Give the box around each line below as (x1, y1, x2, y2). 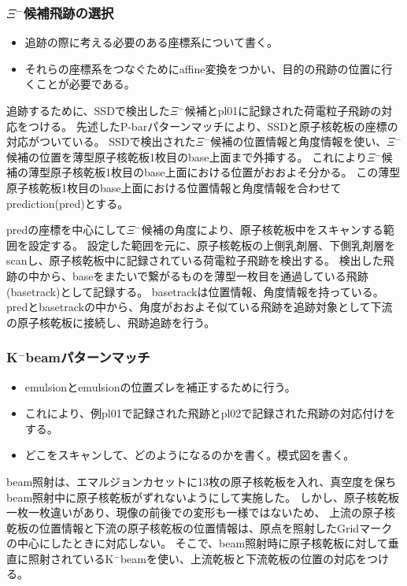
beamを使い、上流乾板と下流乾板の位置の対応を (120, 550, 367, 566)
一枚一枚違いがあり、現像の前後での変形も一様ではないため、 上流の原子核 (6, 504, 396, 521)
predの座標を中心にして (6, 221, 127, 238)
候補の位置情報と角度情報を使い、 (210, 133, 387, 150)
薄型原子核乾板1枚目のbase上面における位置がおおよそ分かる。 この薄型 (28, 164, 401, 180)
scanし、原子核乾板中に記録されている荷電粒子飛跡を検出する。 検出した (6, 252, 383, 269)
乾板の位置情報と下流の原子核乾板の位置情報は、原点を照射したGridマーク (6, 519, 393, 536)
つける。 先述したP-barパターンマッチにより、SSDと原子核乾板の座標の (28, 117, 398, 134)
